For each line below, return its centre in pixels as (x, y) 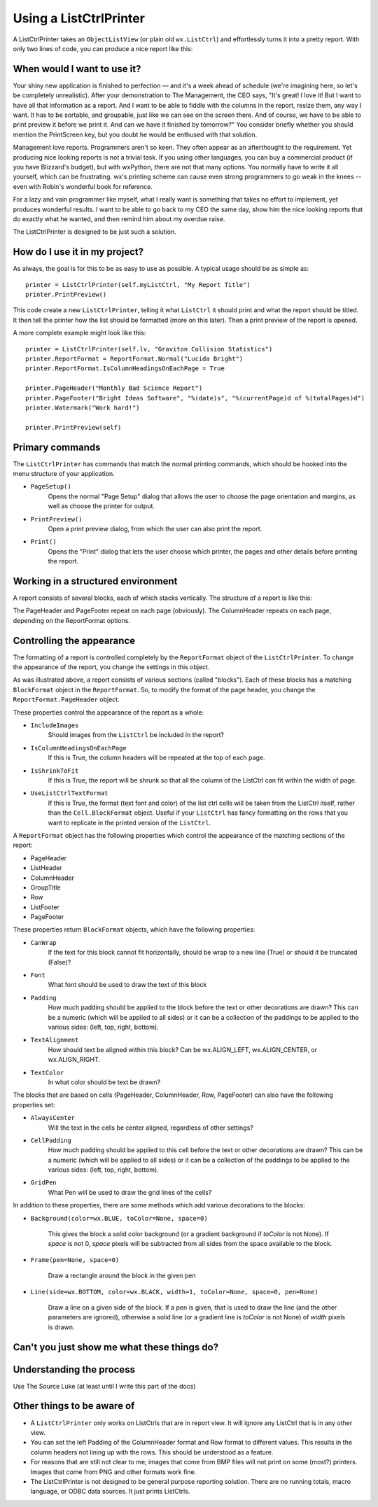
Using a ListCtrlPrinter (79, 18)
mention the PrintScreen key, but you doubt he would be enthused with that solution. (135, 134)
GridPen (44, 1183)
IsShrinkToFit (55, 771)
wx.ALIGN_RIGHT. (74, 1060)
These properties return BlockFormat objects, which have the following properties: (134, 930)
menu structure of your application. (64, 473)
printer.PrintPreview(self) (73, 427)
